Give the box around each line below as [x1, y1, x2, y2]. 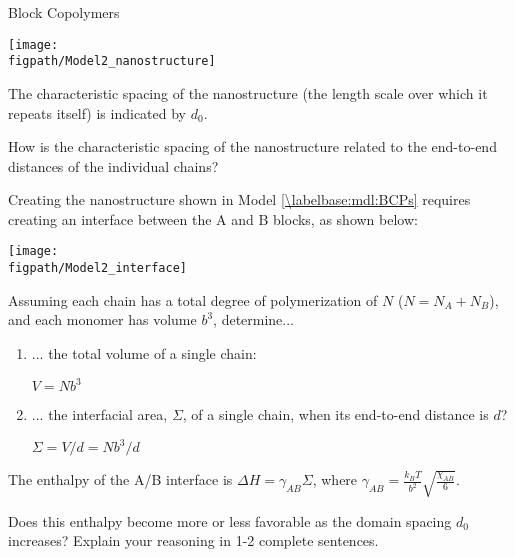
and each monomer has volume [8, 309, 197, 330]
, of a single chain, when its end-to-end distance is [182, 404, 489, 425]
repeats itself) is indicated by [8, 102, 186, 123]
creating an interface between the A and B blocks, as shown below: [8, 208, 418, 229]
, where [312, 469, 358, 490]
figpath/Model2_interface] [8, 261, 187, 276]
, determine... [213, 309, 295, 330]
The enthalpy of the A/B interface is [8, 469, 233, 490]
